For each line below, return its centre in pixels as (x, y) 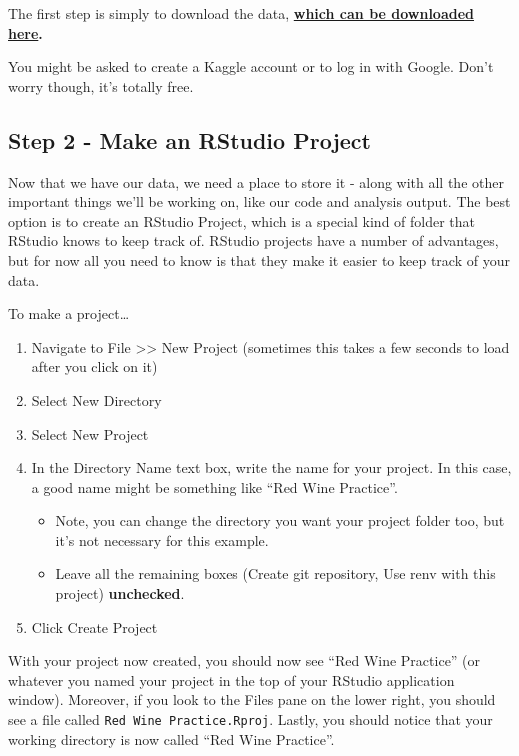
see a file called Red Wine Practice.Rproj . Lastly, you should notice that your (250, 719)
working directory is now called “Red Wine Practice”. (171, 738)
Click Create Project (94, 626)
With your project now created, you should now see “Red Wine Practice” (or (244, 660)
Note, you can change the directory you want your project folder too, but (280, 520)
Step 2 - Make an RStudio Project (189, 139)
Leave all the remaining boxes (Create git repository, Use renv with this (275, 573)
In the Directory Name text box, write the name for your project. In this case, (271, 467)
